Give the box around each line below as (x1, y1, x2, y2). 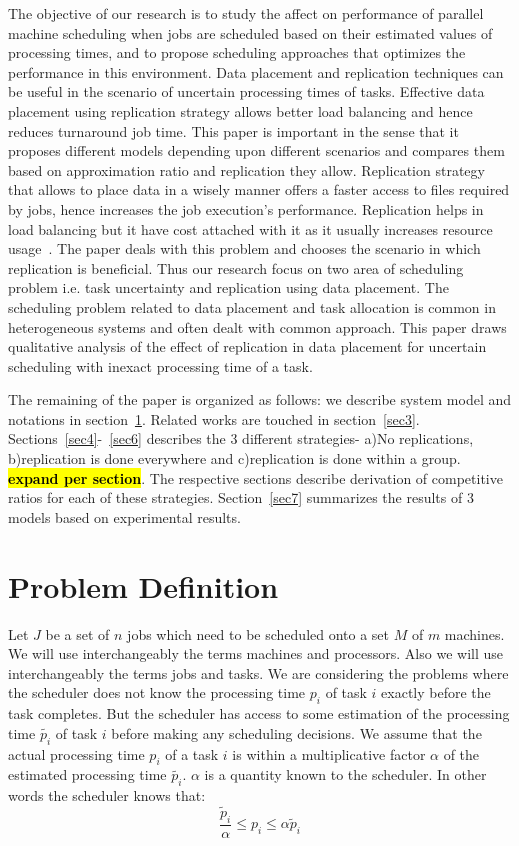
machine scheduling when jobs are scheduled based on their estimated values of (8, 22, 493, 43)
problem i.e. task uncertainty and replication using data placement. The (8, 277, 449, 298)
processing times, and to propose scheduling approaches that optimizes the (8, 42, 466, 63)
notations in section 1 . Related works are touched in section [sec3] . (8, 408, 420, 429)
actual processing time (8, 743, 145, 764)
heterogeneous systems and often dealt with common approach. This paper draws (8, 316, 507, 337)
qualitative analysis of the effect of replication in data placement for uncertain (8, 336, 487, 357)
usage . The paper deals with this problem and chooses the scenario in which (8, 238, 481, 259)
